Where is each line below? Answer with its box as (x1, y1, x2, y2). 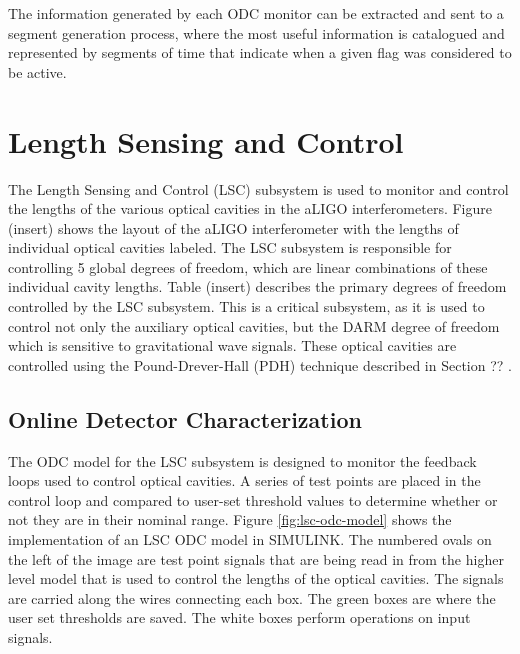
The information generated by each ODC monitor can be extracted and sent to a (8, 3, 504, 23)
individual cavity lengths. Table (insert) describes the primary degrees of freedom (8, 276, 507, 297)
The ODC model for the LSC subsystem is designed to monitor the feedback (8, 450, 477, 471)
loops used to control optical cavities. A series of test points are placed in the (8, 470, 481, 491)
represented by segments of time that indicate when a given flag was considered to (8, 42, 512, 63)
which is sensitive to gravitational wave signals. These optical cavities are (8, 335, 457, 356)
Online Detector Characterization (8, 403, 362, 434)
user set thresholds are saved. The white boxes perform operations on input (8, 607, 471, 628)
